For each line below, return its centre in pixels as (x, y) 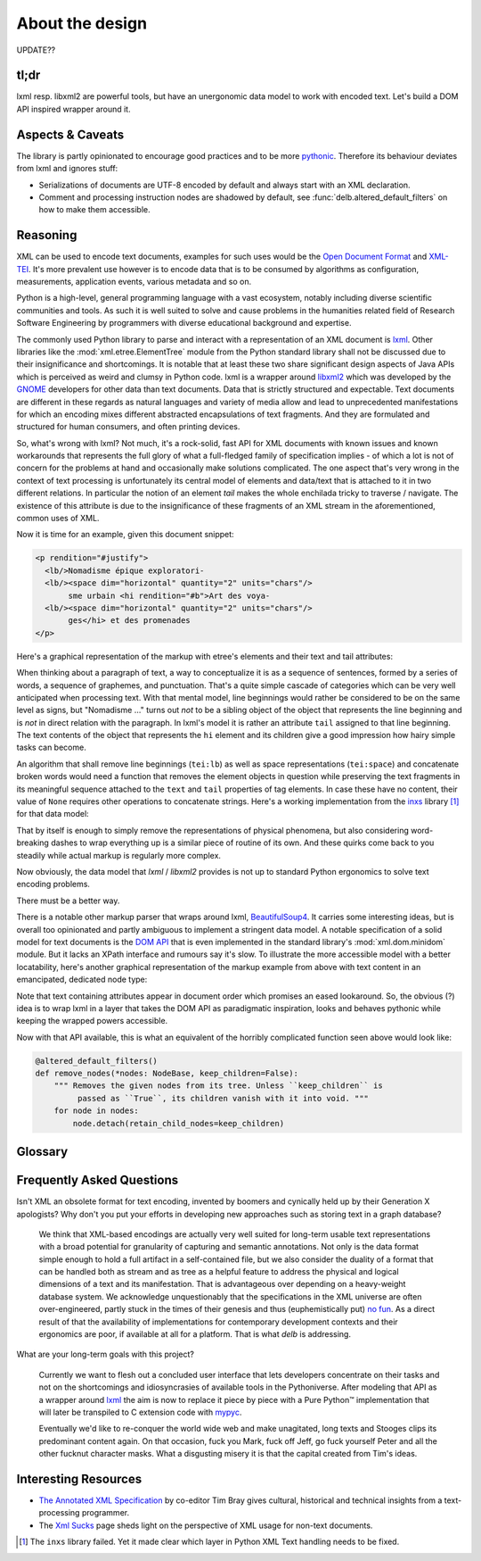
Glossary (42, 1152)
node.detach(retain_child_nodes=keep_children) (179, 1123)
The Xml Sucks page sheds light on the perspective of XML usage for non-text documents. (206, 1525)
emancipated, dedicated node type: (82, 980)
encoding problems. (53, 884)
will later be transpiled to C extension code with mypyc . (140, 1412)
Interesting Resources (79, 1478)
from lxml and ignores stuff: (67, 169)
